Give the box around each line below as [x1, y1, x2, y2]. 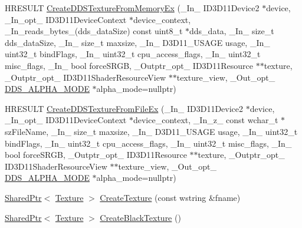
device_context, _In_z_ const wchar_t [133, 114, 278, 126]
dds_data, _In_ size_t [189, 25, 274, 37]
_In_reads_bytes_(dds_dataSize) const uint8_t [5, 25, 183, 37]
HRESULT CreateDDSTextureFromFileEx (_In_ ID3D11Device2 [5, 102, 244, 114]
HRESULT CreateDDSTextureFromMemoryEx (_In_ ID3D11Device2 [5, 2, 260, 14]
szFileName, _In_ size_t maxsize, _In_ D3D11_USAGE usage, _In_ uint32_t [5, 125, 298, 137]
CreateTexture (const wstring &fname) [100, 191, 241, 203]
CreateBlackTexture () [100, 211, 181, 223]
